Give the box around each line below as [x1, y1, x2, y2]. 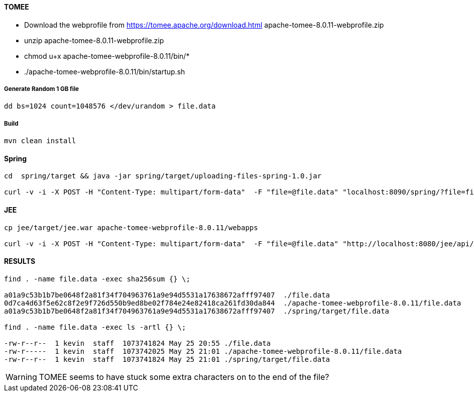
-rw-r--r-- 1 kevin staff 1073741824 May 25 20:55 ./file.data [4, 339, 271, 347]
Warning [6, 371, 37, 382]
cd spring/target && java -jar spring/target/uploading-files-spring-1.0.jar [4, 172, 322, 180]
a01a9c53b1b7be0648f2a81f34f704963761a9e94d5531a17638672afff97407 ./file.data [4, 290, 330, 299]
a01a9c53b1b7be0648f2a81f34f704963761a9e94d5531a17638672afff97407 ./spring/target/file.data [4, 307, 390, 315]
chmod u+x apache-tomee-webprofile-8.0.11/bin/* [24, 51, 190, 60]
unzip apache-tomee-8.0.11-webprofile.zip [24, 36, 164, 45]
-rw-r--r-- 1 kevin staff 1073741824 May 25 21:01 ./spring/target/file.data [4, 355, 330, 363]
